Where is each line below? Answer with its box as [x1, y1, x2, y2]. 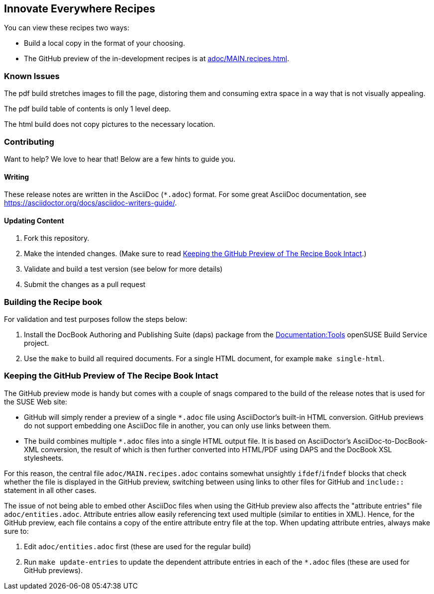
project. [24, 339, 49, 348]
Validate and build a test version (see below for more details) [24, 265, 223, 274]
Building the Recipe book [4, 297, 102, 307]
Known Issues [4, 71, 60, 81]
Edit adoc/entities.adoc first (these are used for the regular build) [24, 542, 251, 551]
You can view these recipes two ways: [4, 23, 129, 32]
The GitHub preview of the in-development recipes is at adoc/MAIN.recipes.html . [24, 54, 290, 63]
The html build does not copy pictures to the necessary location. [4, 120, 216, 129]
